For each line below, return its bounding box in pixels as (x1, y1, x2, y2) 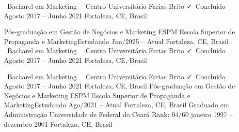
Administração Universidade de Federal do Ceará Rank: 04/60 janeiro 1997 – (4, 109, 233, 119)
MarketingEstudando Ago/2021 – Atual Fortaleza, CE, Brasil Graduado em (4, 100, 229, 110)
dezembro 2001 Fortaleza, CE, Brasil (4, 118, 112, 129)
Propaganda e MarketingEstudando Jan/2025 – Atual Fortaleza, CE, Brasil (4, 36, 228, 46)
